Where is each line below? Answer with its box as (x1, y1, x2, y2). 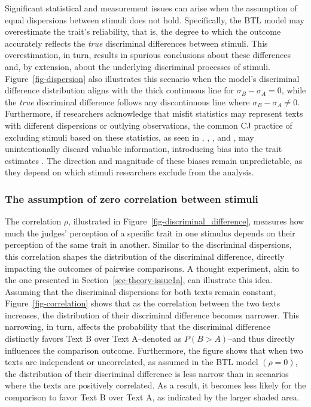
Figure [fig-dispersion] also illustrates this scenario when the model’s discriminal (5, 72, 300, 84)
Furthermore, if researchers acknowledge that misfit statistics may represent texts (5, 107, 303, 120)
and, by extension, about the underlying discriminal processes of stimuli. (5, 60, 270, 72)
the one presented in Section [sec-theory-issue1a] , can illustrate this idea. (5, 274, 273, 286)
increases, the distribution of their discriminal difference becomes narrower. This (5, 308, 299, 321)
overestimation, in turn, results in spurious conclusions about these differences (5, 48, 291, 61)
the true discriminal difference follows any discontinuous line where (5, 95, 250, 108)
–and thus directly (228, 332, 295, 345)
